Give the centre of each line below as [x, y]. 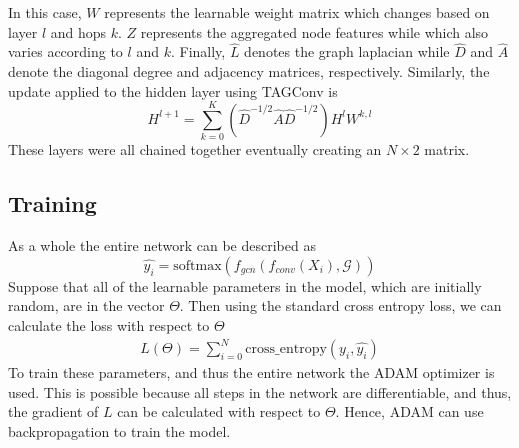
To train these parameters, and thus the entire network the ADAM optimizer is [251, 372]
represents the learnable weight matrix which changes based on [297, 12]
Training [52, 203]
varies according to [65, 51]
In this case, [45, 12]
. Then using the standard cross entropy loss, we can [340, 305]
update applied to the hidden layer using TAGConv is [173, 90]
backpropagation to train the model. [119, 430]
